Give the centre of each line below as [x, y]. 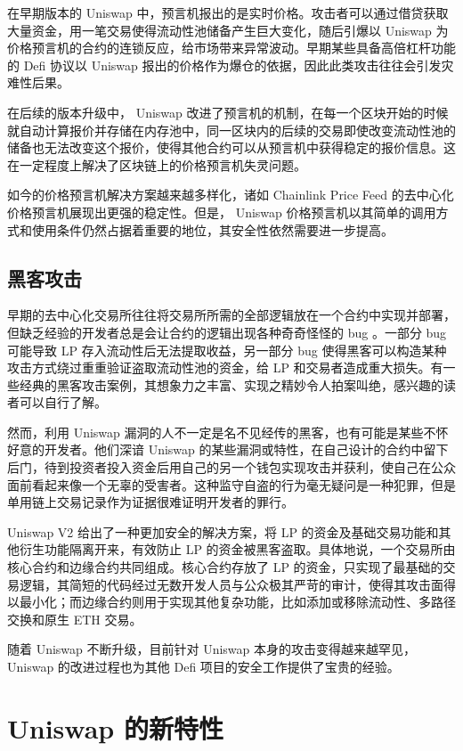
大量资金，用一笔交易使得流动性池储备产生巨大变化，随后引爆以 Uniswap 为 [228, 30]
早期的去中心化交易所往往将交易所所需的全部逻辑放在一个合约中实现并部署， [231, 315]
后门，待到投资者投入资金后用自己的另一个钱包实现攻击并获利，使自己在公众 [231, 467]
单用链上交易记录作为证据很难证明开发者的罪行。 [150, 502]
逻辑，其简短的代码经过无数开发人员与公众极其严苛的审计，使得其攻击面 [231, 584]
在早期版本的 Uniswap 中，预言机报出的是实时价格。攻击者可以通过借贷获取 [228, 12]
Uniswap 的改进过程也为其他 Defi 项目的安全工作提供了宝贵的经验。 [203, 667]
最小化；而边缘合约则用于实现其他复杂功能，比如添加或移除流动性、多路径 [237, 602]
